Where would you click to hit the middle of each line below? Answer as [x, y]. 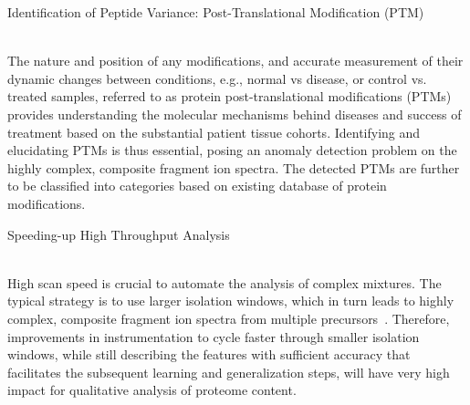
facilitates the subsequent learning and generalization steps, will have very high [229, 372]
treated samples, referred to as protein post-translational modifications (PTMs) [230, 96]
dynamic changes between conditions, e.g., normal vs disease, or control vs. [217, 78]
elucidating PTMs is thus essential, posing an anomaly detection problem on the [232, 150]
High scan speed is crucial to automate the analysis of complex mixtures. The [225, 282]
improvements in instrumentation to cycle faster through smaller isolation [214, 336]
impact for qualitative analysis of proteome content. [152, 390]
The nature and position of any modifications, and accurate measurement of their [235, 61]
